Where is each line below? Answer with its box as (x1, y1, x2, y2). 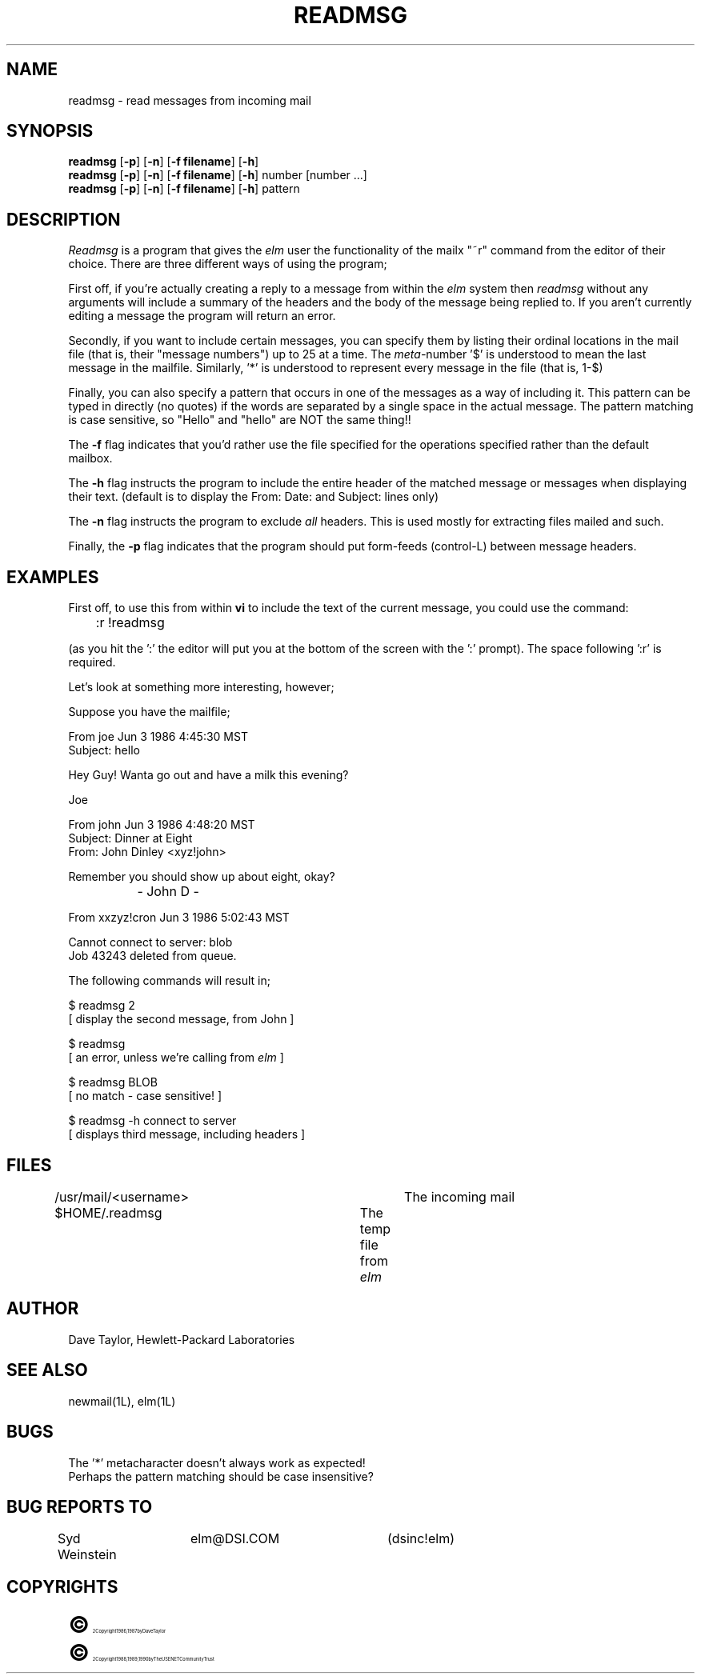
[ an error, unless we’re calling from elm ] (68, 1050, 284, 1065)
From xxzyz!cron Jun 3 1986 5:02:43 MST (68, 910, 290, 925)
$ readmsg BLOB (68, 1075, 158, 1090)
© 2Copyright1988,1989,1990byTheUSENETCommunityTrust (68, 1638, 214, 1667)
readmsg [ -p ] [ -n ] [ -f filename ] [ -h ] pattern (68, 182, 300, 196)
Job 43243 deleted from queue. (68, 949, 237, 963)
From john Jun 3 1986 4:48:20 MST (68, 818, 255, 832)
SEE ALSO (6, 1360, 88, 1381)
